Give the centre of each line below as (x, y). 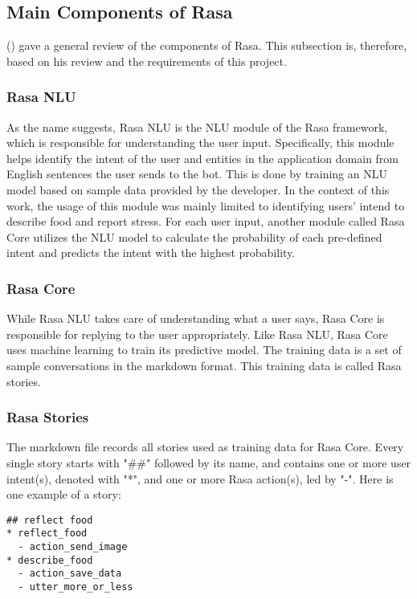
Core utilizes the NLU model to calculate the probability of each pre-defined (194, 236)
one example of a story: (64, 494)
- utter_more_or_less (76, 587)
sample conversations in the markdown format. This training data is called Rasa (204, 365)
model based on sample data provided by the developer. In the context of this (198, 189)
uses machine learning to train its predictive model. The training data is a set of (204, 350)
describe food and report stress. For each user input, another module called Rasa (206, 221)
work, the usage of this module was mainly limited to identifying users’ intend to (206, 205)
